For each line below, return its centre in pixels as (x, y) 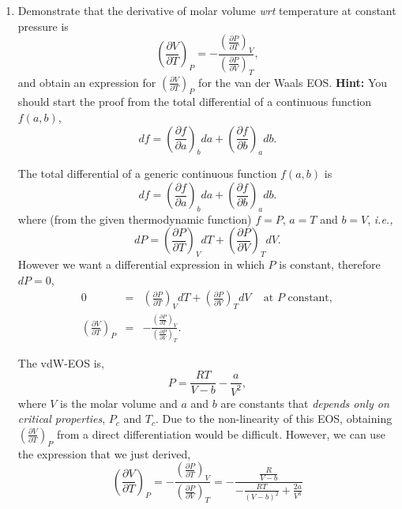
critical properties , (62, 419)
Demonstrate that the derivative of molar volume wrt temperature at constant (207, 10)
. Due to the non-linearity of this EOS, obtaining (274, 419)
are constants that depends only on (305, 403)
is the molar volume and (119, 403)
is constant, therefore (330, 264)
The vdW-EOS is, (61, 362)
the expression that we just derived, (104, 453)
